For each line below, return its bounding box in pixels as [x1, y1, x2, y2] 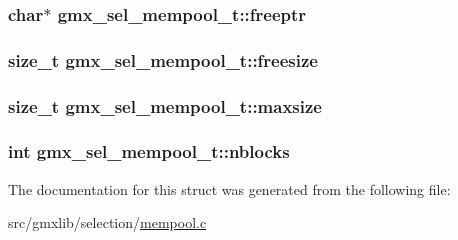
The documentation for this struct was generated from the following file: [8, 178, 451, 199]
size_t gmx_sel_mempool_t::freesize [8, 47, 318, 72]
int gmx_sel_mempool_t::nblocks [8, 139, 290, 164]
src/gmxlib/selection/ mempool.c [8, 212, 207, 233]
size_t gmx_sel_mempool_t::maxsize [8, 93, 322, 118]
